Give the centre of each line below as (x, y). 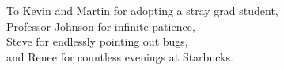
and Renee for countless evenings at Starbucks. (120, 56)
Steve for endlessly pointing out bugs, (97, 41)
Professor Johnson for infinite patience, (101, 26)
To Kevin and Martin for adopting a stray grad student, (142, 10)
